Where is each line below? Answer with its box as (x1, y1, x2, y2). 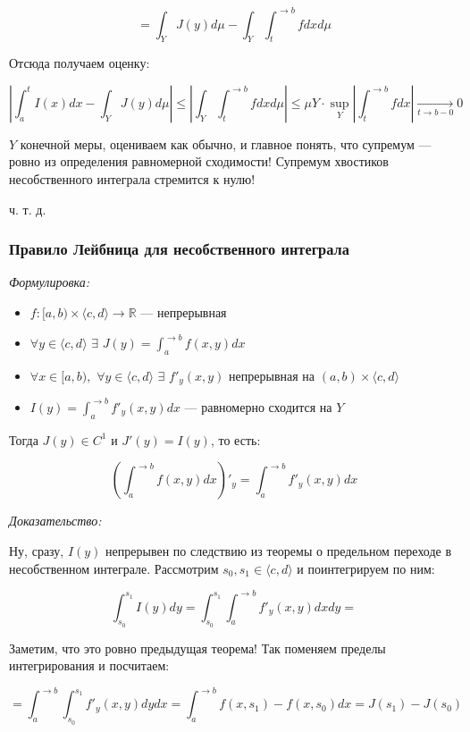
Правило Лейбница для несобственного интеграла (9, 238, 349, 260)
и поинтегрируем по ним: (297, 559, 435, 577)
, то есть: (210, 430, 261, 449)
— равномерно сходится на (184, 397, 332, 416)
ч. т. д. (9, 199, 46, 218)
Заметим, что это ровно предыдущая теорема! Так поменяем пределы (9, 638, 386, 657)
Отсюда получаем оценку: (9, 54, 150, 72)
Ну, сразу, (9, 541, 64, 560)
